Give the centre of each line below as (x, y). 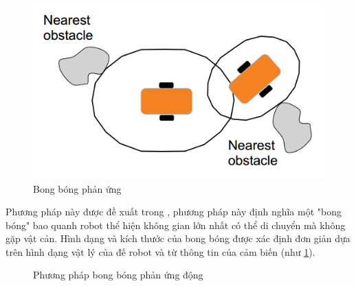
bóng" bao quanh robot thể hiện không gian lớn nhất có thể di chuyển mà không (176, 225)
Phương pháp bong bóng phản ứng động (118, 275)
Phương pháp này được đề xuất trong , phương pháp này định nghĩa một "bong (174, 212)
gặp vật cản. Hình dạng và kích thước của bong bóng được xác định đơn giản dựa (178, 238)
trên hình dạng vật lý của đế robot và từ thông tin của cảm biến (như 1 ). (160, 251)
